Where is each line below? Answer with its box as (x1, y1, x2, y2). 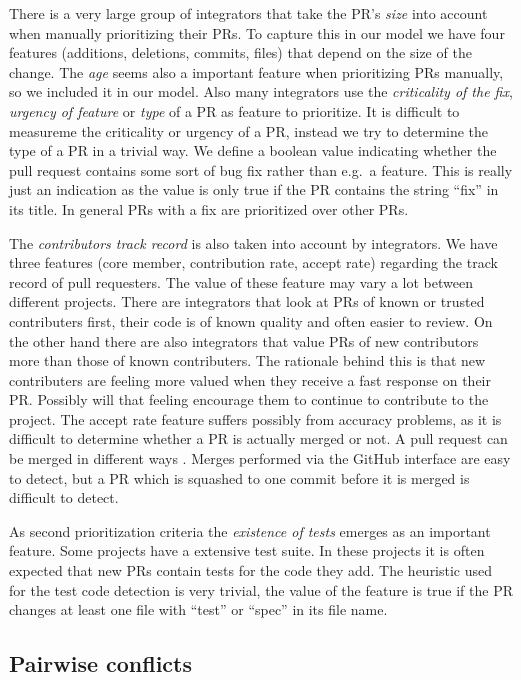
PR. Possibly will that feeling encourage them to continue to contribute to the (9, 389, 489, 410)
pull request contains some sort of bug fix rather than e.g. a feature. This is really (9, 159, 513, 180)
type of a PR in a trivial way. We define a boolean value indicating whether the (9, 140, 497, 161)
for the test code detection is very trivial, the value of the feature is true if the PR (9, 579, 514, 600)
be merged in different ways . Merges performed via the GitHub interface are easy (9, 448, 511, 469)
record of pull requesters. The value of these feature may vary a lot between (9, 271, 473, 292)
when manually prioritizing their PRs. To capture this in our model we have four (9, 22, 505, 43)
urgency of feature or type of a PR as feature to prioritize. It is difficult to (9, 100, 460, 121)
